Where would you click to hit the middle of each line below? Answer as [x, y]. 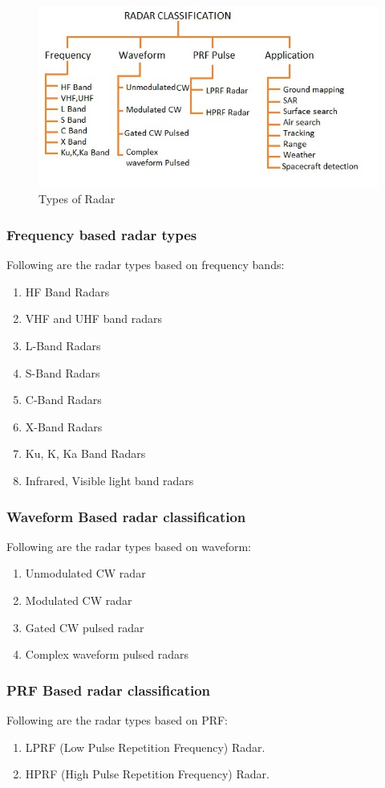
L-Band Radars [63, 346]
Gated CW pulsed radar [85, 627]
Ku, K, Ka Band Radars [85, 453]
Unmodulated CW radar [85, 573]
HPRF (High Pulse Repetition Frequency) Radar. [147, 774]
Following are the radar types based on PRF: [118, 720]
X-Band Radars [64, 426]
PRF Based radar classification [109, 690]
